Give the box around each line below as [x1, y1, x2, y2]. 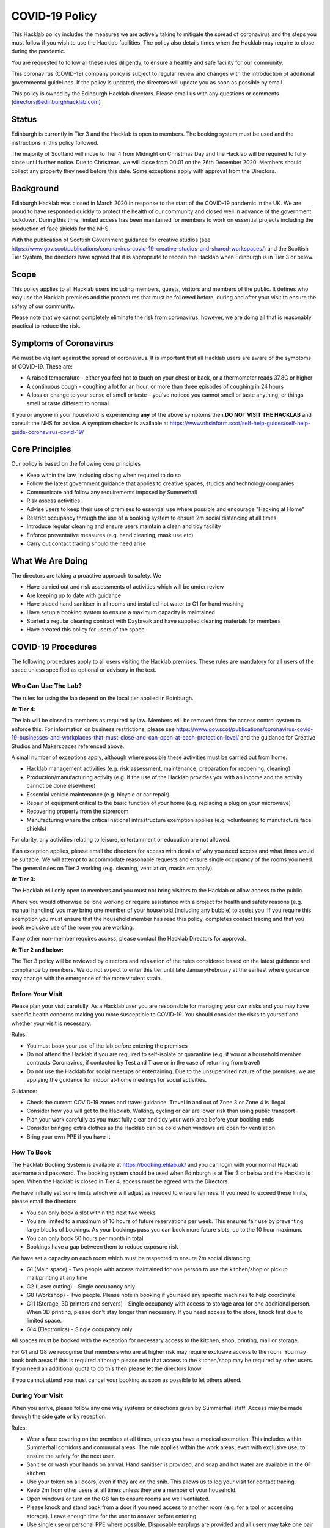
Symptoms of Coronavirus [11, 338, 114, 348]
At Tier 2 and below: [11, 946, 64, 953]
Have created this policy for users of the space [26, 626, 145, 633]
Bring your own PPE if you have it [26, 1133, 111, 1140]
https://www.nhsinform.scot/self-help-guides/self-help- [169, 419, 311, 427]
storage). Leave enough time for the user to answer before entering [26, 1512, 197, 1519]
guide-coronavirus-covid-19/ [11, 428, 84, 435]
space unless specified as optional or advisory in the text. [11, 666, 157, 674]
